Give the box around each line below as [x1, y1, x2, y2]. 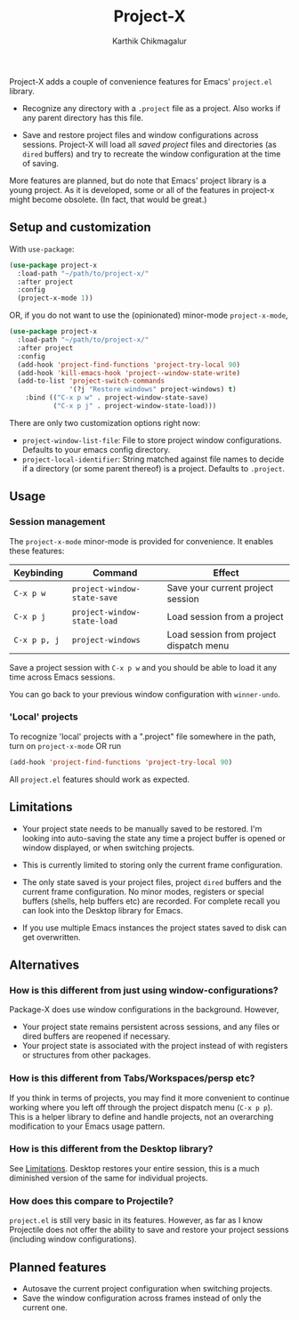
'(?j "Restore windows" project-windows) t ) [69, 385, 238, 394]
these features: [9, 545, 65, 556]
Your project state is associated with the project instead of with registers [21, 1041, 288, 1051]
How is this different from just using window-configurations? [9, 984, 279, 996]
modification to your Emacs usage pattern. [9, 1121, 166, 1131]
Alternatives [9, 957, 80, 972]
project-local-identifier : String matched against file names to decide [21, 454, 285, 464]
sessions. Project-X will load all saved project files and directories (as [21, 139, 278, 149]
